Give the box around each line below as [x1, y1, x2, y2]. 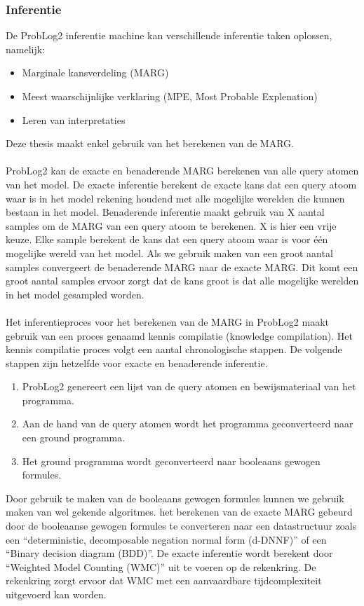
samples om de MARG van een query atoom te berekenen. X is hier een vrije [6, 218, 337, 233]
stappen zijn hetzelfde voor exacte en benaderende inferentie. [6, 355, 268, 370]
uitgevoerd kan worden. [6, 587, 107, 601]
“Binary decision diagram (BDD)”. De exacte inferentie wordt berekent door [6, 546, 333, 560]
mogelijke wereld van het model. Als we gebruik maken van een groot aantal [6, 245, 333, 260]
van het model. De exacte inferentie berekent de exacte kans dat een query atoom [6, 177, 357, 191]
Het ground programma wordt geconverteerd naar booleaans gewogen [22, 453, 321, 468]
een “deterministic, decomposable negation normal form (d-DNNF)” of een [6, 532, 327, 546]
